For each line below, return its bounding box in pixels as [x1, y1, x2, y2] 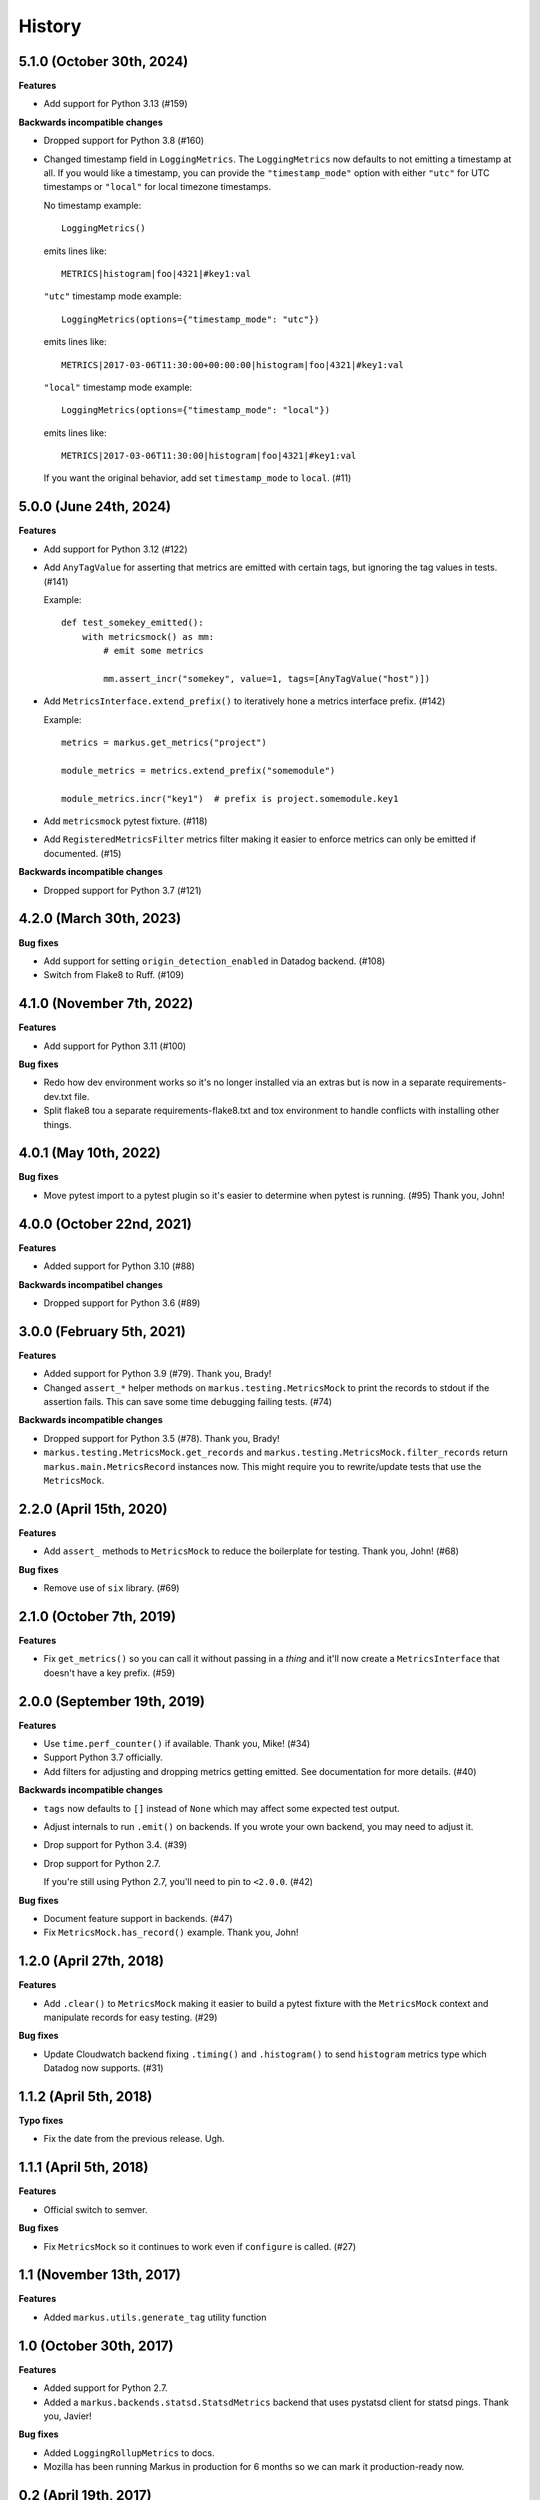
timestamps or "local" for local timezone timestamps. [43, 181, 272, 193]
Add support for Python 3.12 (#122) [43, 543, 188, 555]
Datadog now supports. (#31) [43, 2062, 164, 2074]
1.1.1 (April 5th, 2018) [18, 2159, 149, 2176]
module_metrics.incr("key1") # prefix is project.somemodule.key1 [61, 793, 399, 804]
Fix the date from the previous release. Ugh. [43, 2133, 225, 2145]
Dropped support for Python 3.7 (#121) [43, 884, 202, 896]
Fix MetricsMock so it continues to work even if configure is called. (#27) [43, 2240, 357, 2252]
